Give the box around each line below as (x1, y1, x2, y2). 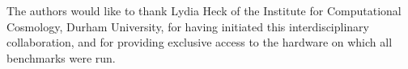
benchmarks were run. (6, 49, 116, 66)
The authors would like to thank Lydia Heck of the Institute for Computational (6, 2, 402, 18)
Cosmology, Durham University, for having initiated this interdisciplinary (6, 18, 369, 34)
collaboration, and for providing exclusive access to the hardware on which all (6, 34, 393, 51)
